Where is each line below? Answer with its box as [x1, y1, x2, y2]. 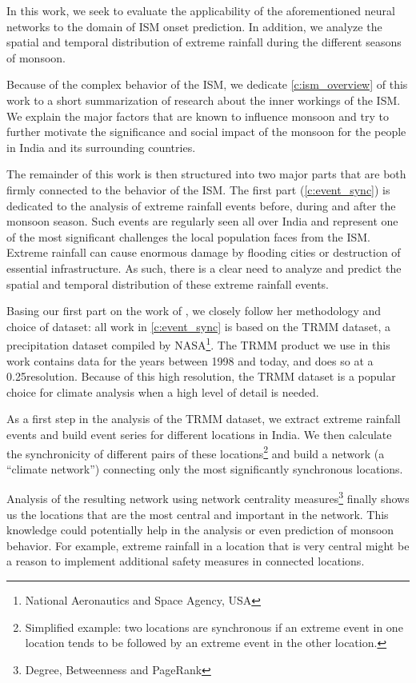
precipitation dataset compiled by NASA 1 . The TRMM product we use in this [6, 334, 390, 353]
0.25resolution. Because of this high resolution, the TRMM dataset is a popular [6, 368, 396, 385]
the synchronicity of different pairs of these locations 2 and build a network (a [6, 442, 385, 461]
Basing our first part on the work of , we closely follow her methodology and [6, 302, 382, 319]
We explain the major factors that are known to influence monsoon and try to [6, 107, 389, 124]
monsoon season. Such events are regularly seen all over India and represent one [6, 213, 398, 230]
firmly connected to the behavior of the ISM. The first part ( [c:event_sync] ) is [6, 181, 390, 198]
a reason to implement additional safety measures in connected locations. [6, 553, 365, 569]
